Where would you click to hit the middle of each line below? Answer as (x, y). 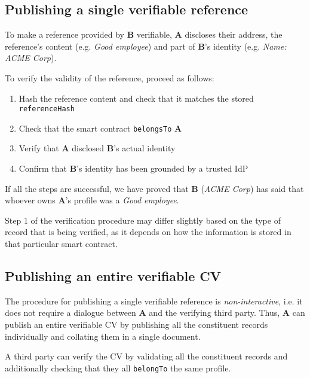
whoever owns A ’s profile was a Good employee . (92, 200)
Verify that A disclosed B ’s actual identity (97, 148)
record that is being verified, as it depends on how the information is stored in (148, 232)
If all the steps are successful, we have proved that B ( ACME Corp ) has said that (154, 188)
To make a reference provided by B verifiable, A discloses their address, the (144, 34)
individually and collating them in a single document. (103, 336)
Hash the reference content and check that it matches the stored (136, 98)
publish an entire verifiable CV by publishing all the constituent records (136, 324)
